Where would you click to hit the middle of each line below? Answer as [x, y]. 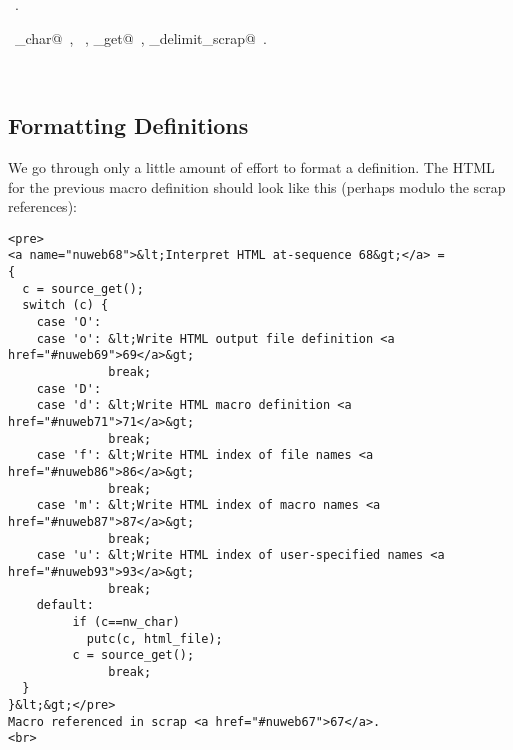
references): [42, 206]
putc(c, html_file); [154, 638]
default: [65, 605]
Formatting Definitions [128, 125]
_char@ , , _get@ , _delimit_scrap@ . [140, 37]
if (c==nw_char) [126, 621]
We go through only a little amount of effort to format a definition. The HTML [251, 166]
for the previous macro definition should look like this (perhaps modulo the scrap [257, 186]
